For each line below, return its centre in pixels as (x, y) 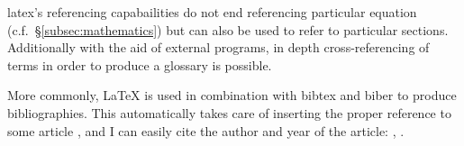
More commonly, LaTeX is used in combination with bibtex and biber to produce (232, 95)
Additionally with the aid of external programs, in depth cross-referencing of (218, 47)
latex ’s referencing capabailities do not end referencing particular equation (212, 12)
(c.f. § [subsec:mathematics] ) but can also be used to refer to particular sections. (228, 29)
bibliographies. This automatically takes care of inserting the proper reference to (229, 112)
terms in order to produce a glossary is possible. (140, 64)
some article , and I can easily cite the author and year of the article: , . (206, 130)
